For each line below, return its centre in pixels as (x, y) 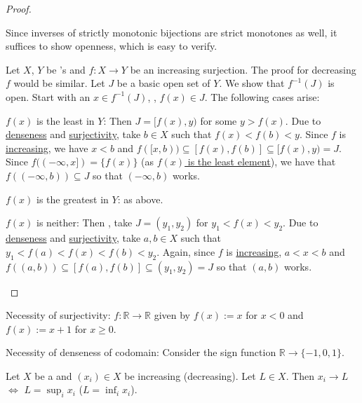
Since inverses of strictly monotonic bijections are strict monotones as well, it (172, 32)
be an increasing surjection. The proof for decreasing (243, 69)
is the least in (66, 120)
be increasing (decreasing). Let (190, 375)
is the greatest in (73, 199)
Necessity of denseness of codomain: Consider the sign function (141, 352)
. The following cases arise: (262, 96)
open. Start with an (48, 96)
